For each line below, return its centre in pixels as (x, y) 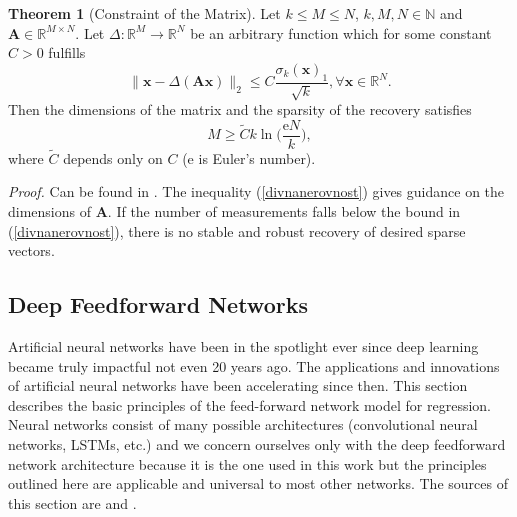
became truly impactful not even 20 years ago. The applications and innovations (254, 365)
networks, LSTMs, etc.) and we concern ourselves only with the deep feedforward (257, 444)
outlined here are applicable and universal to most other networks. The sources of (258, 483)
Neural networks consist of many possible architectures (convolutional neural (243, 424)
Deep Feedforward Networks (158, 304)
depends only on (113, 157)
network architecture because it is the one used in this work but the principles (247, 463)
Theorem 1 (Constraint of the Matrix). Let (144, 13)
